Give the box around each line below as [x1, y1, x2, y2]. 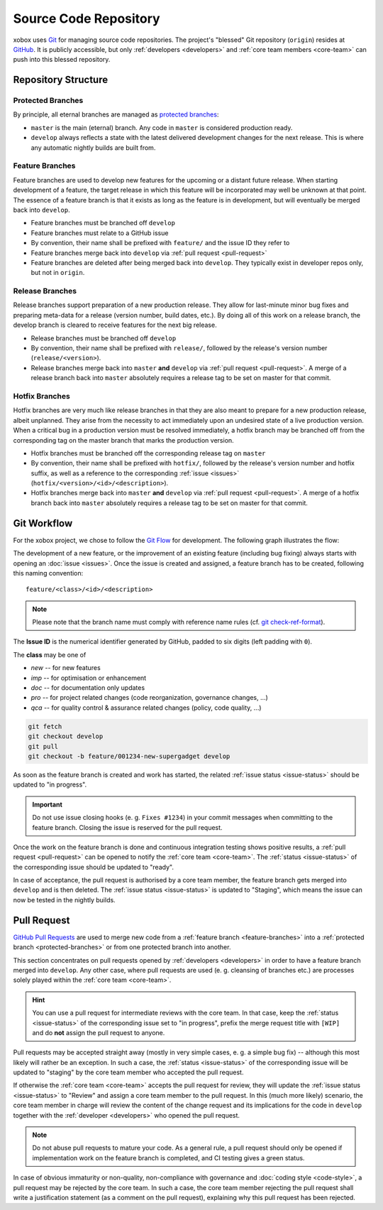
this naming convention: [13, 568, 84, 577]
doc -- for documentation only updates [30, 684, 145, 692]
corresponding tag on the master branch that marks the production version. [13, 436, 234, 444]
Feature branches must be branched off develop [30, 219, 175, 227]
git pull [28, 742, 59, 750]
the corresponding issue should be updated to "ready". [13, 863, 174, 871]
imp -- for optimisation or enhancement [30, 674, 147, 682]
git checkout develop [28, 733, 104, 740]
